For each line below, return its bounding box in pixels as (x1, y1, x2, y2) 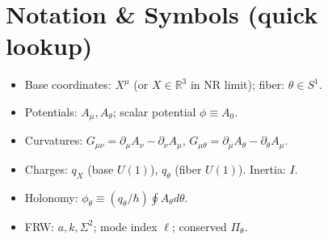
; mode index (93, 217, 158, 234)
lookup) (6, 29, 93, 62)
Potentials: (24, 103, 78, 120)
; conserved (172, 217, 227, 234)
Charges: (24, 160, 68, 177)
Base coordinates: (24, 76, 111, 93)
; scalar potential (112, 103, 196, 120)
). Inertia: (238, 160, 286, 177)
